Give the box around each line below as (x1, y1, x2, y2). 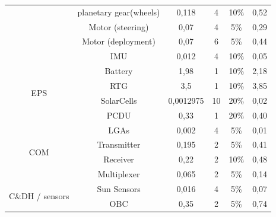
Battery (104, 65, 133, 77)
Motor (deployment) (82, 35, 156, 47)
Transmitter (97, 138, 141, 151)
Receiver (103, 153, 134, 165)
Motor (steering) (88, 20, 149, 33)
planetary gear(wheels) (77, 5, 160, 18)
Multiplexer (97, 168, 140, 180)
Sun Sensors (97, 182, 141, 194)
